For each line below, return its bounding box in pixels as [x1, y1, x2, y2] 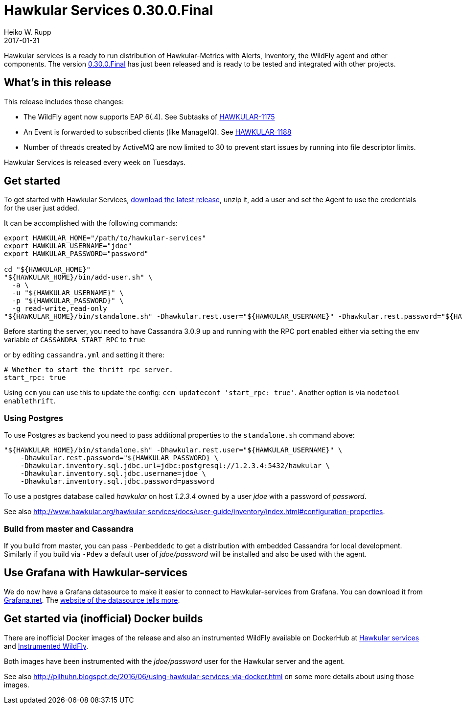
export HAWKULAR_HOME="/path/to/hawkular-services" [4, 234, 207, 242]
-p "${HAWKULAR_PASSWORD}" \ [12, 297, 124, 305]
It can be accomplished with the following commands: [4, 219, 178, 228]
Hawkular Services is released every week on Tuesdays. [4, 158, 186, 166]
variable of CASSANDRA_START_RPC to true [4, 335, 145, 344]
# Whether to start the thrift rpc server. [4, 366, 173, 374]
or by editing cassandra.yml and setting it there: [4, 351, 164, 359]
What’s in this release [4, 76, 112, 89]
